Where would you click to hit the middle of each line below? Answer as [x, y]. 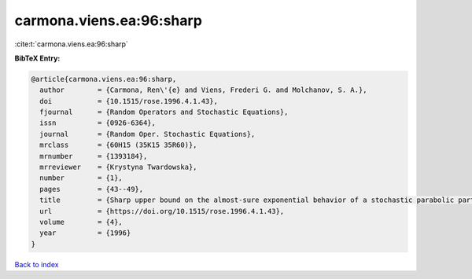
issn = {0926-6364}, [98, 123]
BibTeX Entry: [37, 58]
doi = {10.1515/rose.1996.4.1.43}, [129, 101]
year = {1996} [85, 233]
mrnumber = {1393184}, [94, 156]
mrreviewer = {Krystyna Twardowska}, [118, 167]
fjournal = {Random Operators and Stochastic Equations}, [164, 112]
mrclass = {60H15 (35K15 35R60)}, [118, 145]
